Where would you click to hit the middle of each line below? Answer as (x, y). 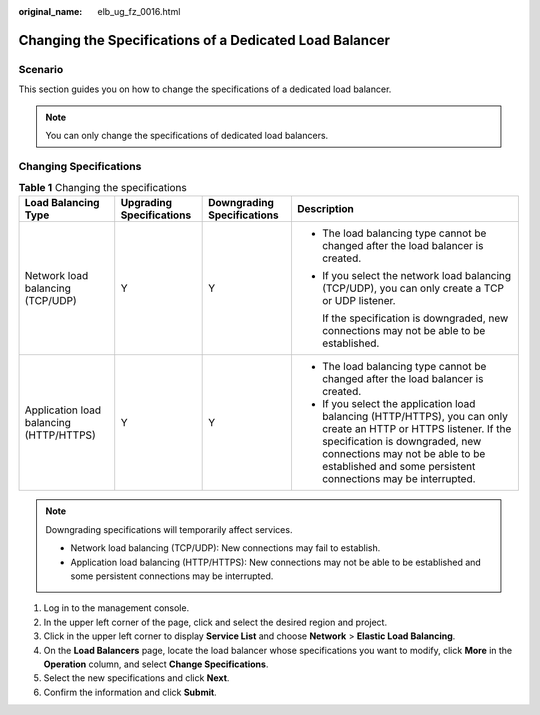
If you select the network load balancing (416, 276)
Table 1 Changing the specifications (102, 188)
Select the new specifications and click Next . (136, 678)
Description (325, 209)
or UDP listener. (358, 301)
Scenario (41, 69)
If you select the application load (398, 404)
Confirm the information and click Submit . (130, 692)
